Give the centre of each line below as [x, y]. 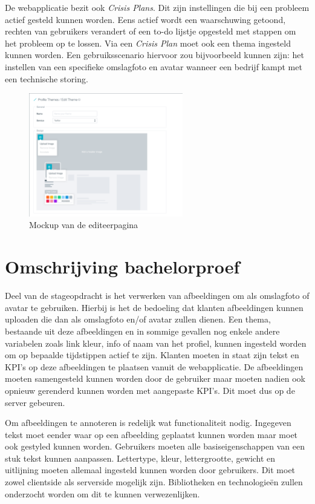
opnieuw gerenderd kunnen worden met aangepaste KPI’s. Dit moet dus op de [150, 390]
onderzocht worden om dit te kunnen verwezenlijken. [102, 493]
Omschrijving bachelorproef [122, 267]
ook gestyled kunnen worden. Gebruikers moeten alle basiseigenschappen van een [155, 446]
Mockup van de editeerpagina [84, 225]
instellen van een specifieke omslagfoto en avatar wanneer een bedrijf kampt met [154, 66]
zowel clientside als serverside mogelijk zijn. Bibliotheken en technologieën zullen [154, 482]
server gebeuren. [35, 402]
